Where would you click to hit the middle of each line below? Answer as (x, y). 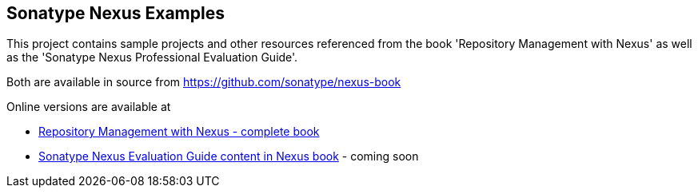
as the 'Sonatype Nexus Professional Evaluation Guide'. (152, 57)
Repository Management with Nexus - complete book (179, 132)
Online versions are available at (89, 107)
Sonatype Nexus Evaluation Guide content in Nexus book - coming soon (229, 156)
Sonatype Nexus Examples (116, 13)
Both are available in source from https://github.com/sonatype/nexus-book (204, 82)
